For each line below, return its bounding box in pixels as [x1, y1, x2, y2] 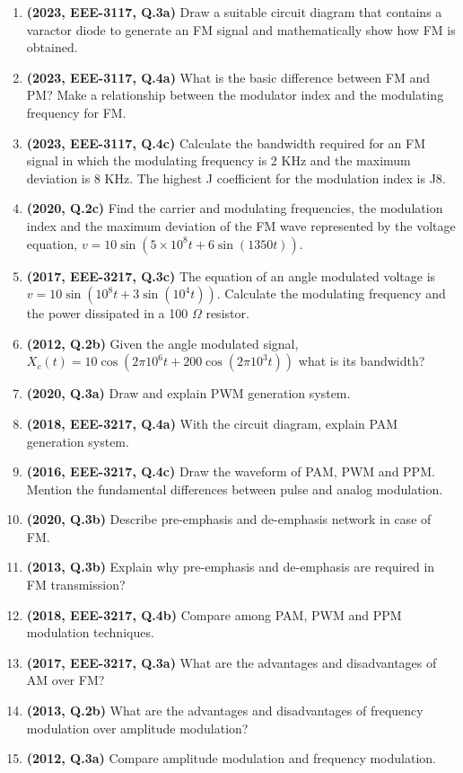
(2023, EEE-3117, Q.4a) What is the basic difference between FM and [26, 67, 431, 86]
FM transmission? [26, 575, 126, 594]
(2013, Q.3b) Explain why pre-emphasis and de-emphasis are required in [26, 557, 435, 576]
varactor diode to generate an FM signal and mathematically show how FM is [26, 20, 456, 39]
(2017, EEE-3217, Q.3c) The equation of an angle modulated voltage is [26, 266, 436, 285]
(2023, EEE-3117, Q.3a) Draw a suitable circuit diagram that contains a [26, 3, 442, 21]
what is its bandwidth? [298, 351, 425, 370]
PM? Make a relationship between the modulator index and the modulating [26, 85, 444, 104]
